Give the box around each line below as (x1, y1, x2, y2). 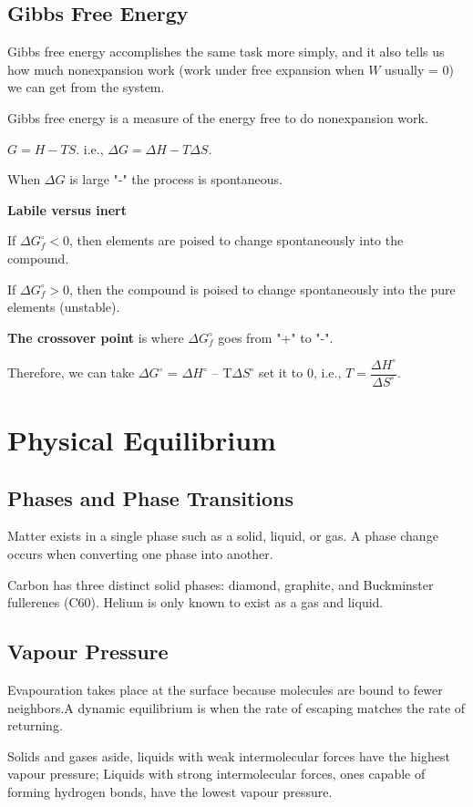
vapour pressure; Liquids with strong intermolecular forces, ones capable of (7, 764, 426, 783)
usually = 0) (385, 59, 455, 78)
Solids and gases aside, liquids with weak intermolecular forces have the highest (7, 746, 450, 765)
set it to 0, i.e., (259, 363, 342, 382)
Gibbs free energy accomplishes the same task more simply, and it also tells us (7, 42, 445, 61)
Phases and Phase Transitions (7, 483, 294, 512)
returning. (7, 716, 63, 735)
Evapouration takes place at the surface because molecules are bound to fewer (7, 680, 443, 699)
